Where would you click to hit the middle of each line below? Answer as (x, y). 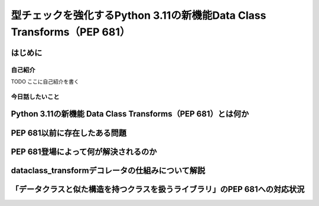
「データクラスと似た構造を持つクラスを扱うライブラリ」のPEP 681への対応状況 (158, 189)
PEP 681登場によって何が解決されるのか (84, 152)
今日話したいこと (35, 97)
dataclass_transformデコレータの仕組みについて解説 (108, 170)
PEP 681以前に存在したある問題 (69, 133)
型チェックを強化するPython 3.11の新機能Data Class (139, 15)
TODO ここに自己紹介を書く (45, 82)
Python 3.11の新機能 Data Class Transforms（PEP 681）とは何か (130, 114)
